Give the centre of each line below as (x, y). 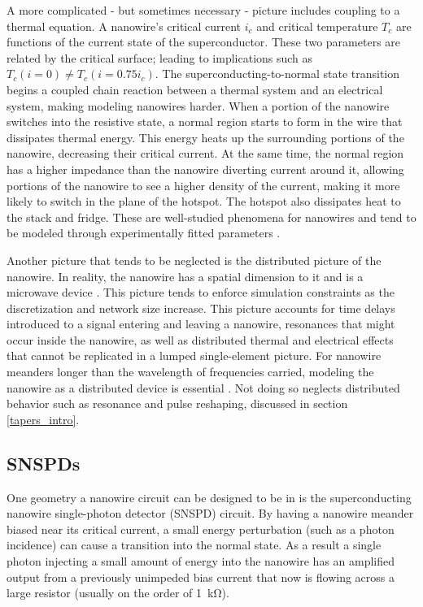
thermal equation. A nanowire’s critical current (124, 26)
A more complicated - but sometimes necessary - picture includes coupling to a (203, 10)
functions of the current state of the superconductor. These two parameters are (204, 42)
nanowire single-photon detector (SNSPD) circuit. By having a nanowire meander (210, 513)
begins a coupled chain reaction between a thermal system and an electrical (195, 89)
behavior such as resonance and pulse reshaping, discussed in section (177, 403)
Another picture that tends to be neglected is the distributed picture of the (194, 260)
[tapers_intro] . (43, 419)
